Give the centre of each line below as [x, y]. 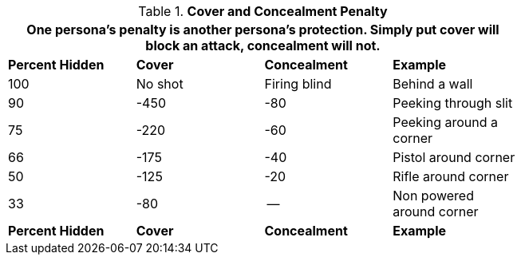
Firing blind [298, 84]
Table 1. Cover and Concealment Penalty [263, 11]
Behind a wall [433, 84]
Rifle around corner [451, 176]
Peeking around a [445, 122]
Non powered [433, 196]
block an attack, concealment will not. [263, 45]
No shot [160, 84]
